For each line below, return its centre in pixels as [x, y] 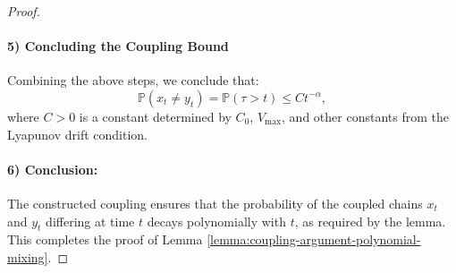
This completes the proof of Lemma [105, 239]
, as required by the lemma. [370, 221]
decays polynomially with [216, 221]
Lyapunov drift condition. [78, 134]
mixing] [28, 256]
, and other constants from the [365, 116]
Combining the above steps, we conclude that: [133, 80]
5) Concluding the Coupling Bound [118, 46]
